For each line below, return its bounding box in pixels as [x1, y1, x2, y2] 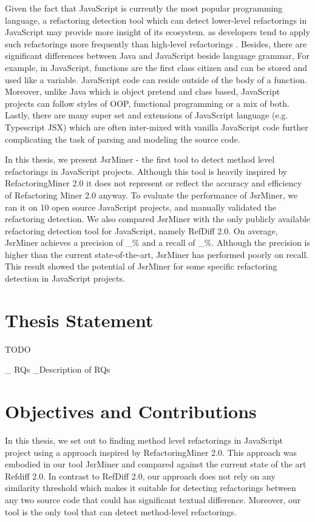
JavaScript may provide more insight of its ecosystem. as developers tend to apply [5, 25, 310, 38]
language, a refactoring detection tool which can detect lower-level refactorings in [5, 13, 307, 26]
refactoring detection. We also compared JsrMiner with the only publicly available [5, 212, 311, 225]
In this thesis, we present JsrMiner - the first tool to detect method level [5, 153, 275, 166]
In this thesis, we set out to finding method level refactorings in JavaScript [5, 434, 283, 447]
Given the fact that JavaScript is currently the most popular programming [5, 2, 283, 14]
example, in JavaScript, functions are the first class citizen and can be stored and [5, 61, 308, 73]
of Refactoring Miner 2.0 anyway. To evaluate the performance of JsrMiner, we [5, 188, 298, 201]
